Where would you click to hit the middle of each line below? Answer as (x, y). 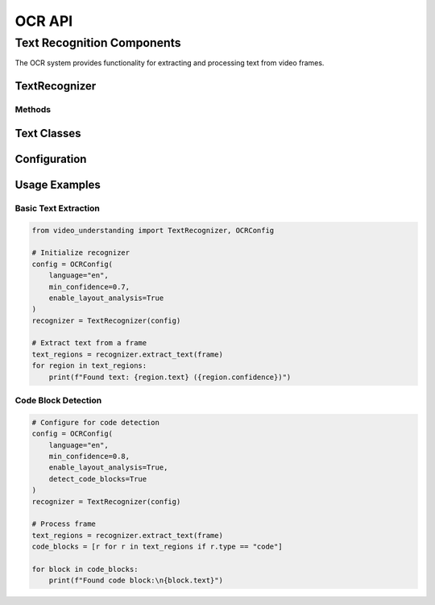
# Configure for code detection (96, 422)
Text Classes (48, 133)
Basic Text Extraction (57, 208)
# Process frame (64, 524)
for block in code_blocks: (85, 569)
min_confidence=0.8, (89, 456)
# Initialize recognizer (81, 253)
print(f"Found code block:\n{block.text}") (136, 580)
